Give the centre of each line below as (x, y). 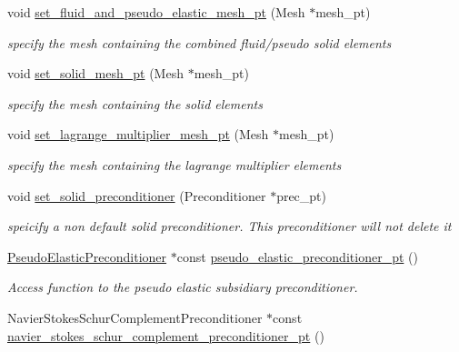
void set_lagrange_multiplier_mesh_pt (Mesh (138, 134)
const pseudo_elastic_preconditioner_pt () (297, 256)
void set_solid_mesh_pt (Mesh (95, 73)
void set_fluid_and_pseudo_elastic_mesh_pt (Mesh (156, 12)
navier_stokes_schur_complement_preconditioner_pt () (166, 335)
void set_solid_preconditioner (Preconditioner (137, 195)
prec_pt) (302, 195)
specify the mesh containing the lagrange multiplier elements (175, 164)
